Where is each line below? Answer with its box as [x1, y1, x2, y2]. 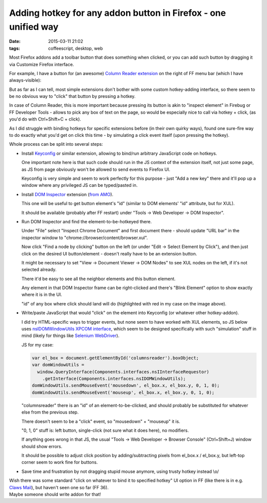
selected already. [21, 267, 57, 273]
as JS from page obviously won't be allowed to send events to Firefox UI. [21, 166, 171, 172]
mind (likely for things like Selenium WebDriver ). [21, 333, 120, 338]
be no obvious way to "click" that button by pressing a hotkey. [9, 93, 136, 99]
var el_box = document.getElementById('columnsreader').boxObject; [32, 355, 199, 361]
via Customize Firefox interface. [9, 61, 74, 67]
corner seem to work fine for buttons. [21, 460, 98, 465]
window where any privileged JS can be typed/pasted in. [21, 182, 138, 188]
